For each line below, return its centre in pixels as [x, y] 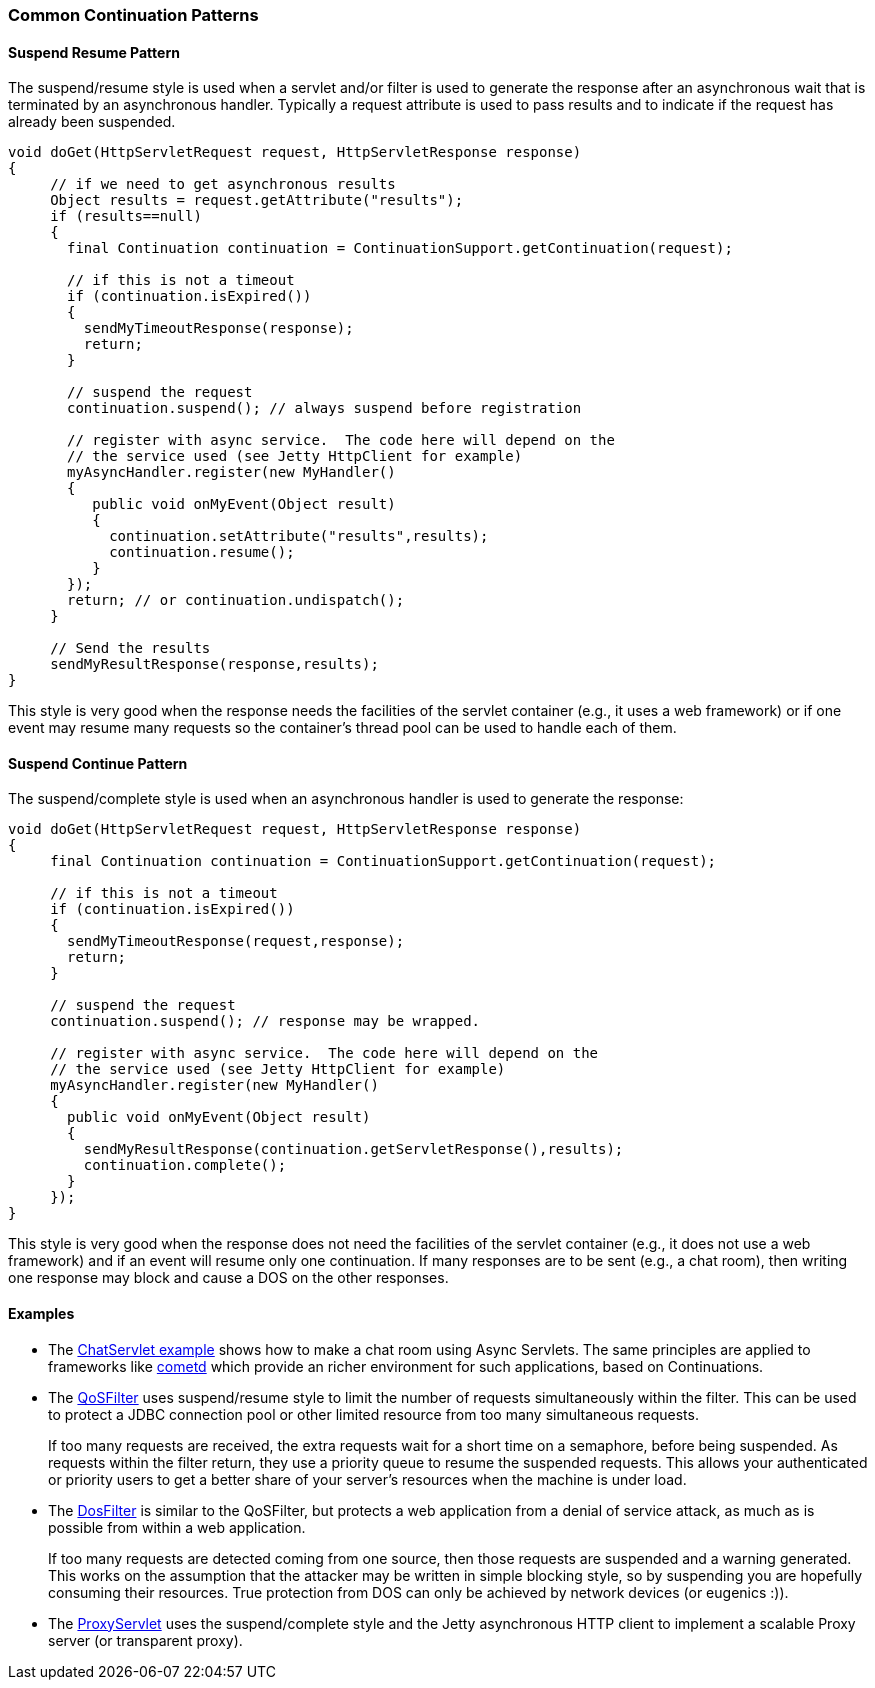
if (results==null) [126, 216]
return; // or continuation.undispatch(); [236, 600]
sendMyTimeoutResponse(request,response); [236, 941]
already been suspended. [92, 122]
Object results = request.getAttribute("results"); [257, 200]
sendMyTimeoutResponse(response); [218, 328]
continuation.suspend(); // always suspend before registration [324, 408]
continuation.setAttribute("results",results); [299, 536]
